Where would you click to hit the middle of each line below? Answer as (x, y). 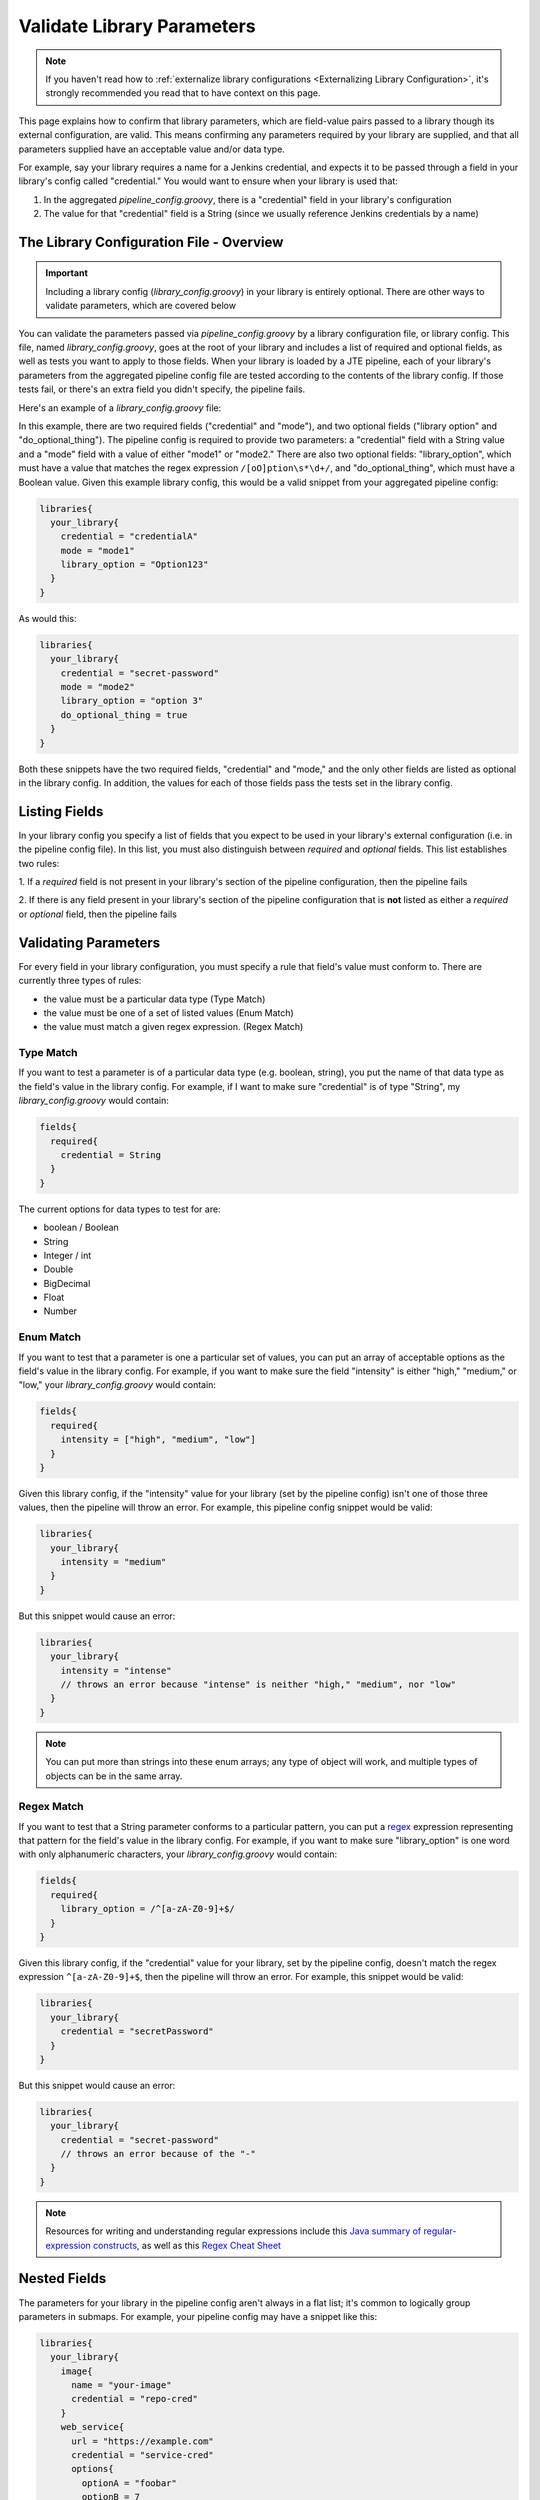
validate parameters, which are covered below (141, 306)
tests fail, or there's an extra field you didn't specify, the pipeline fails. (162, 389)
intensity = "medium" (113, 1562)
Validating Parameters (89, 942)
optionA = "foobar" (129, 2483)
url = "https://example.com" (142, 2441)
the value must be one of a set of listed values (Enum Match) (168, 1012)
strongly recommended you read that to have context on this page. (183, 93)
